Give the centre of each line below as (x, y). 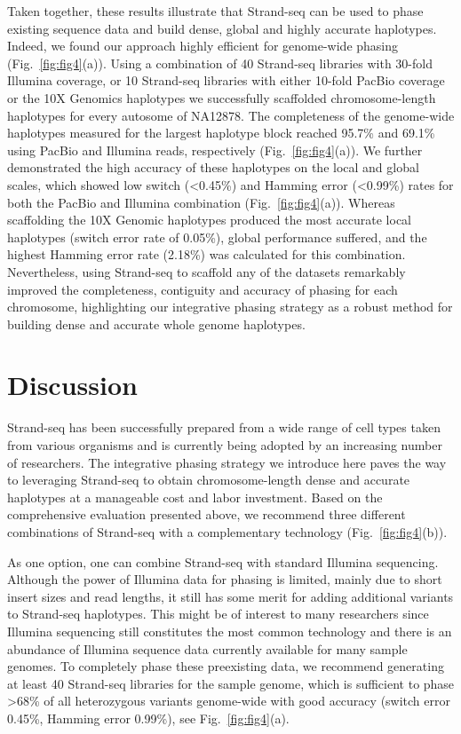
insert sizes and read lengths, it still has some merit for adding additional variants (230, 596)
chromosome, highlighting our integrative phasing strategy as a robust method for (230, 307)
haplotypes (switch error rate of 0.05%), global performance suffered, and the (217, 237)
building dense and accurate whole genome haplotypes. (156, 324)
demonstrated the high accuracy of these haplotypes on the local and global (213, 167)
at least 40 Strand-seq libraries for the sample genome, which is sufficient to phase (231, 683)
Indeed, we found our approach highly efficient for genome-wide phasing (203, 46)
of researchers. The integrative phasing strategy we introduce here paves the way (227, 462)
